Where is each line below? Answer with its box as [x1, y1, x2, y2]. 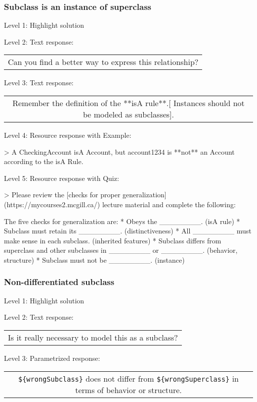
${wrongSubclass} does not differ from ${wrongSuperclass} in [18, 372, 239, 384]
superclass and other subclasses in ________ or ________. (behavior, [4, 245, 238, 255]
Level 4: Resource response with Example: [4, 130, 131, 140]
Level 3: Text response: [4, 77, 74, 88]
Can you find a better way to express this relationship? [8, 56, 199, 68]
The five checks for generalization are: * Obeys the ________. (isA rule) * [4, 216, 240, 226]
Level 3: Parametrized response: [4, 352, 100, 363]
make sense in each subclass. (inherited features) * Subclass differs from [4, 235, 221, 245]
